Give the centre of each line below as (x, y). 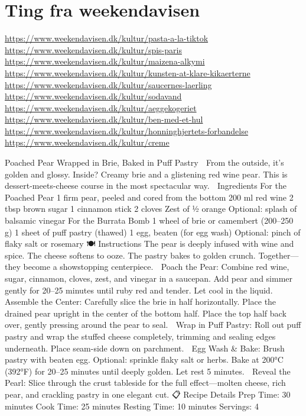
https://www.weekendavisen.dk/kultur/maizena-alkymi (105, 61)
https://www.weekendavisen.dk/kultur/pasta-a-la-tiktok (107, 38)
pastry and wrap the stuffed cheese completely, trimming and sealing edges (140, 336)
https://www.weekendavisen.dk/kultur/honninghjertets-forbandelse (126, 130)
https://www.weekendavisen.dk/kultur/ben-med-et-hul (104, 119)
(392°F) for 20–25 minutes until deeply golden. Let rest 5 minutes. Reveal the (148, 371)
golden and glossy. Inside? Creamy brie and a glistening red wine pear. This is (146, 174)
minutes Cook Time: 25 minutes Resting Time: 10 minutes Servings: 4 (132, 406)
